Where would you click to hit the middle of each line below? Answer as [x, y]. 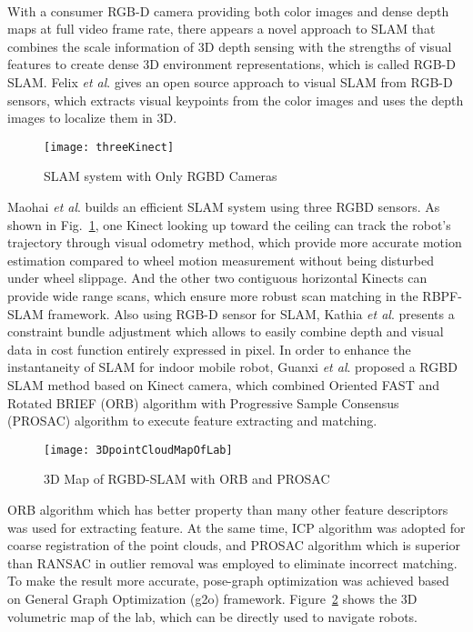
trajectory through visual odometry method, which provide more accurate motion [235, 242]
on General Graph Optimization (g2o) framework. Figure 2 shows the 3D [212, 598]
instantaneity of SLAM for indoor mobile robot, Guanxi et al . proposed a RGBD [232, 367]
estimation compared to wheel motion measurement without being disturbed [221, 260]
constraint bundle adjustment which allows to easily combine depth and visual [226, 331]
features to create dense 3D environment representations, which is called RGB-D [231, 64]
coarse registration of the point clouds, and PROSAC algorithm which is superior [234, 545]
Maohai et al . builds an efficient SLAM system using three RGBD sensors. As [224, 206]
